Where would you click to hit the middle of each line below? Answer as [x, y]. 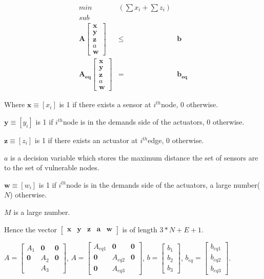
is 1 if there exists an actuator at [86, 140]
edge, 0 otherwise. [176, 140]
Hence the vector [31, 229]
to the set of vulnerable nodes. [52, 167]
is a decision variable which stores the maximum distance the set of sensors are [134, 157]
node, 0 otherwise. [190, 104]
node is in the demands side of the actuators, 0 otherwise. [154, 122]
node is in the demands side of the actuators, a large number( [163, 184]
